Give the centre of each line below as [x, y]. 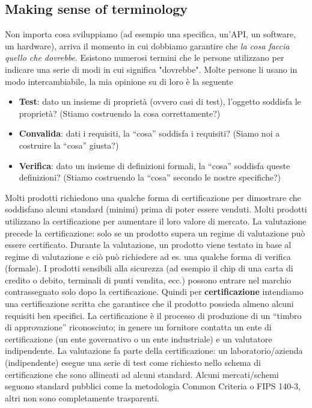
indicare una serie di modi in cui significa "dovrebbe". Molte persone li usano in [151, 69]
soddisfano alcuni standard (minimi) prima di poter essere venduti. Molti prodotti [156, 209]
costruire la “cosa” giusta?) [69, 145]
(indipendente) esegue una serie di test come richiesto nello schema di [133, 363]
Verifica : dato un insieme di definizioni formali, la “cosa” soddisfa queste [154, 165]
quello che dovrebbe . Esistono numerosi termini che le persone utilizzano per [145, 57]
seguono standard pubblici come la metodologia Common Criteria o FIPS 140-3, [153, 386]
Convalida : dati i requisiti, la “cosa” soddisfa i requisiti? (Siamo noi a [149, 133]
